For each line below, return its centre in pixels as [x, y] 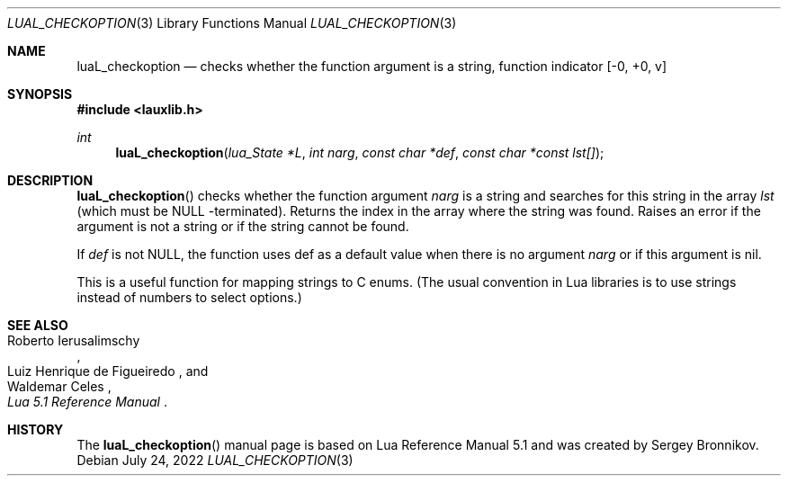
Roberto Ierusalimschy [74, 340]
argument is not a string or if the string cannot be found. [243, 226]
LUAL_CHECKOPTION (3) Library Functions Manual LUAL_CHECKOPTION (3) [232, 23]
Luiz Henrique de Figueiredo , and [108, 371]
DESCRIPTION [50, 180]
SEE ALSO [38, 325]
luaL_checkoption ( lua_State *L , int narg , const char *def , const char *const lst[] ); [360, 152]
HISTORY [36, 429]
